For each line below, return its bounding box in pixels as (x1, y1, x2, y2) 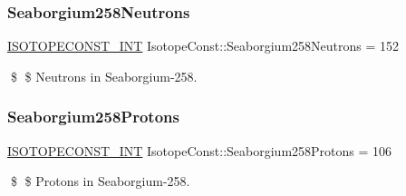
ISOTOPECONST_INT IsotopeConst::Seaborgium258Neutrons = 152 (7, 36, 400, 55)
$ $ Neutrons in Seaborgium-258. (10, 66, 198, 85)
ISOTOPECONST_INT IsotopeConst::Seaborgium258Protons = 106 (7, 141, 392, 160)
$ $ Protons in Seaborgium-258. (10, 171, 190, 191)
